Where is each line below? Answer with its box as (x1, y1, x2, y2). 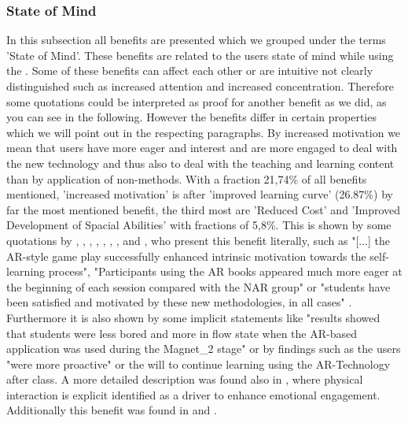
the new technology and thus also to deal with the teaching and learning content (6, 154, 395, 171)
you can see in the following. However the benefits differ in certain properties (6, 109, 377, 125)
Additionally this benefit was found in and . (6, 402, 217, 418)
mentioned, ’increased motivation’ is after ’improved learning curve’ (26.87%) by (6, 186, 393, 202)
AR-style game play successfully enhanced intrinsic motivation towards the (6, 247, 366, 264)
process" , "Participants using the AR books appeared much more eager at (48, 263, 402, 280)
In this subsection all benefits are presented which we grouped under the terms (6, 32, 386, 48)
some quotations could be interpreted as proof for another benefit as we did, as (6, 93, 387, 109)
